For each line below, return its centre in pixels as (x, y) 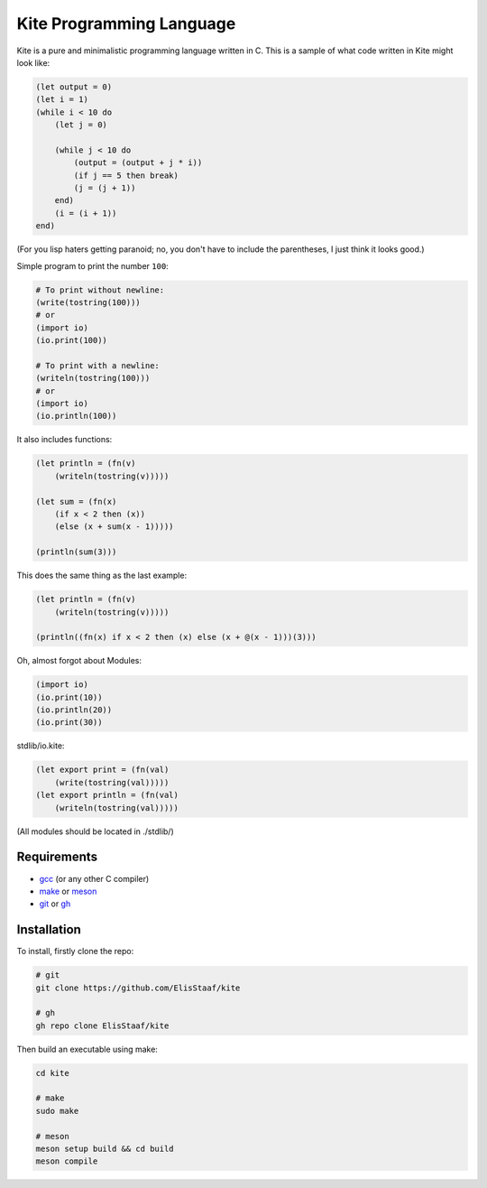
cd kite (52, 1073)
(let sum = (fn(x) (76, 501)
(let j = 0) (81, 125)
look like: (33, 62)
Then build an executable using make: (87, 1049)
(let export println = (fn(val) (107, 795)
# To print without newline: (100, 290)
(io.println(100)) (76, 416)
